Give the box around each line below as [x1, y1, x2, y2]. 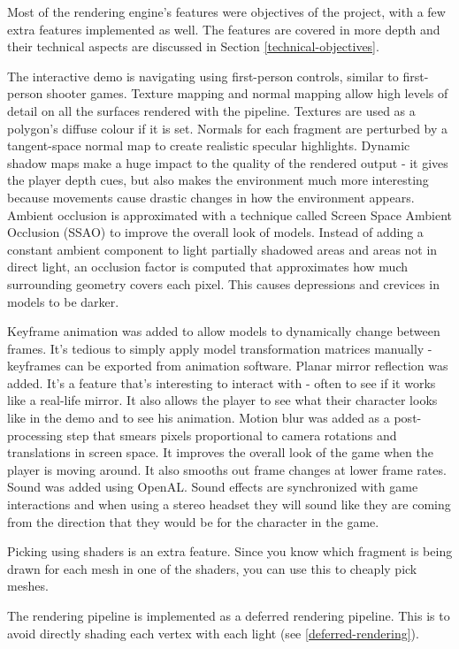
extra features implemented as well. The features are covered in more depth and [7, 19, 440, 38]
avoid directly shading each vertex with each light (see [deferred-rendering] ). [7, 623, 419, 642]
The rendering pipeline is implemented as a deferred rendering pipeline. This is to [7, 607, 450, 624]
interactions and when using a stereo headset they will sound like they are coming [7, 495, 451, 514]
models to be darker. [7, 292, 119, 310]
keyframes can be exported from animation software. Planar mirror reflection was [7, 356, 448, 375]
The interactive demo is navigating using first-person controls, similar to [7, 66, 399, 85]
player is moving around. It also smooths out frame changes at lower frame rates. [7, 460, 447, 478]
